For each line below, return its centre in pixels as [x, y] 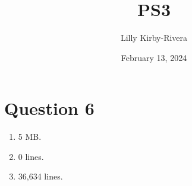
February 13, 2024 [154, 57]
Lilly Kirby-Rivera [154, 38]
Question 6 [49, 108]
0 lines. [31, 156]
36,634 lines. [40, 176]
